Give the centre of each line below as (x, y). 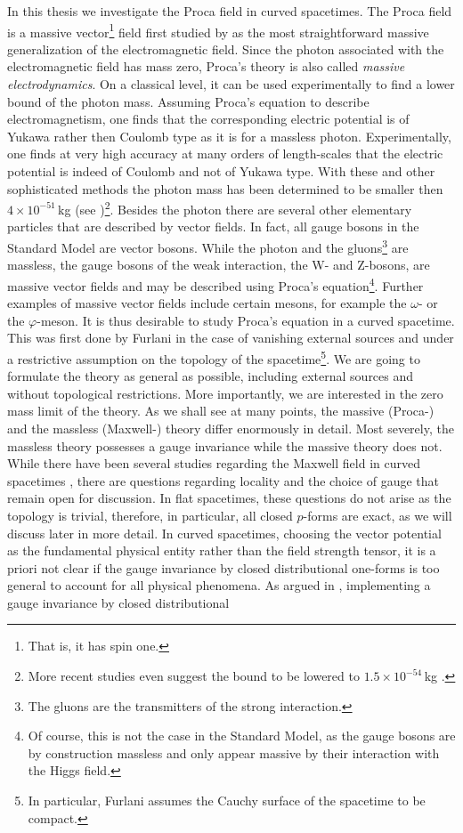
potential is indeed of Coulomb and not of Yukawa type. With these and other (221, 171)
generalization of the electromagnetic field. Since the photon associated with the (226, 49)
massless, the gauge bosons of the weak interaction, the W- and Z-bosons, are (219, 265)
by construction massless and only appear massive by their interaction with (234, 752)
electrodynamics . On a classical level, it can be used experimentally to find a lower (231, 84)
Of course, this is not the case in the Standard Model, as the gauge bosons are (242, 736)
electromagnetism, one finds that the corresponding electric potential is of (208, 119)
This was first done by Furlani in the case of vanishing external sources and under (231, 338)
